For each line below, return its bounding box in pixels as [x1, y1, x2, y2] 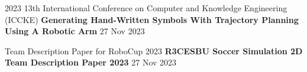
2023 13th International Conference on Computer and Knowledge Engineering [5, 2, 287, 14]
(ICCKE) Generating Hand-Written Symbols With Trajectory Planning [5, 13, 299, 25]
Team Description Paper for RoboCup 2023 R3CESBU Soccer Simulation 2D [5, 44, 303, 57]
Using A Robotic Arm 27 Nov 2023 [5, 25, 145, 37]
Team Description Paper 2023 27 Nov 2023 [5, 56, 177, 68]
